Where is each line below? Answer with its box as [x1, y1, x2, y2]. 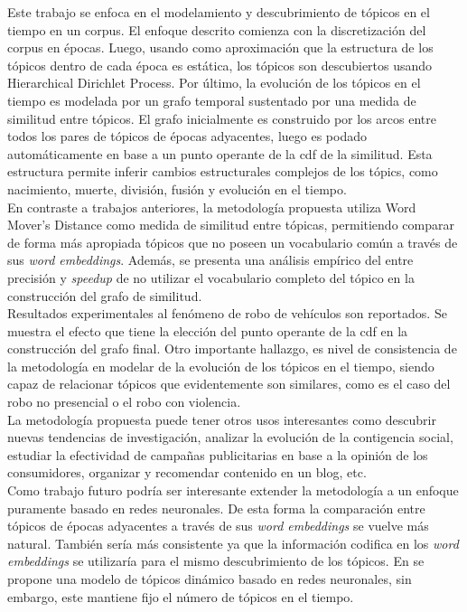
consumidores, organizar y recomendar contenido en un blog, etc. [7, 463, 367, 482]
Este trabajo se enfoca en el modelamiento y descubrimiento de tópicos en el [7, 3, 430, 21]
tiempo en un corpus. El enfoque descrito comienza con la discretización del [7, 20, 426, 39]
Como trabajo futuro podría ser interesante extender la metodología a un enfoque [7, 481, 459, 500]
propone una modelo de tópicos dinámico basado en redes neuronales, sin [7, 570, 412, 588]
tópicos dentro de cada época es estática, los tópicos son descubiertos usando [7, 55, 433, 74]
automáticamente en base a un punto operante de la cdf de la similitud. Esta [7, 144, 433, 163]
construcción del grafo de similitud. [7, 286, 202, 305]
